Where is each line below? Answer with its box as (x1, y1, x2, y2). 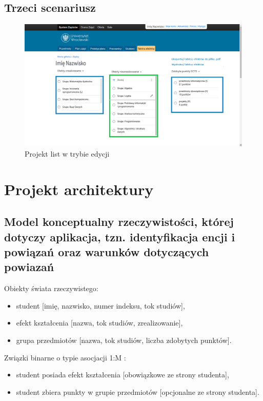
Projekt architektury (4, 178, 154, 199)
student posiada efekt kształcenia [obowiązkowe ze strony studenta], (16, 369, 229, 380)
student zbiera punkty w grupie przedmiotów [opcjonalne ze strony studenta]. (16, 386, 259, 397)
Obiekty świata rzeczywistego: (4, 283, 98, 294)
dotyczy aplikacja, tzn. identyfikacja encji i (4, 228, 235, 244)
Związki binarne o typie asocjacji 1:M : (4, 352, 126, 362)
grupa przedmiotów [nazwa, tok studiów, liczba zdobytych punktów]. (16, 335, 232, 345)
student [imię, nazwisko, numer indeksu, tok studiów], (16, 300, 185, 311)
